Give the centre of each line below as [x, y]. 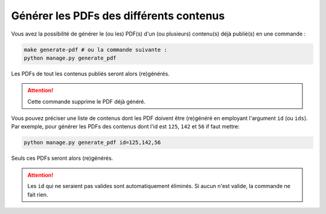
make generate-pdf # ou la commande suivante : [95, 49]
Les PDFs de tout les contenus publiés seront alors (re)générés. [91, 74]
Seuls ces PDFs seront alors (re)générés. [62, 158]
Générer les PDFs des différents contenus [118, 16]
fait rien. [38, 194]
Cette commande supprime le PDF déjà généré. [87, 101]
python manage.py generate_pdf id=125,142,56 [92, 143]
